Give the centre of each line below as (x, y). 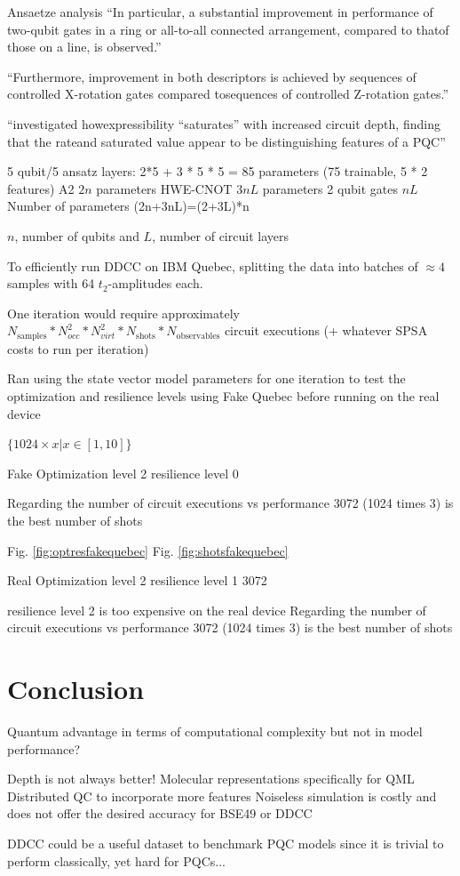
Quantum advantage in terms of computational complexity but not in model (215, 731)
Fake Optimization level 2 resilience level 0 (123, 473)
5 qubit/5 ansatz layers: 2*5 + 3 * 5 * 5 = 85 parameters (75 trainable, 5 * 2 (218, 171)
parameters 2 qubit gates (330, 188)
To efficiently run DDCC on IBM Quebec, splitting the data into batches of (213, 265)
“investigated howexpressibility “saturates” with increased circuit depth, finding (224, 123)
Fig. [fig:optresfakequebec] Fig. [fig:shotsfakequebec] (148, 550)
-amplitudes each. (155, 283)
